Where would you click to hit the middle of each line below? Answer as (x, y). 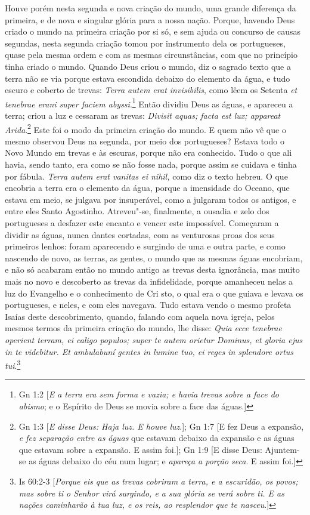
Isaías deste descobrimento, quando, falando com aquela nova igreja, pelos (140, 316)
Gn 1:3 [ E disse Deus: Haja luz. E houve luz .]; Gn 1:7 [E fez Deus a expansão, (161, 426)
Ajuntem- (282, 449)
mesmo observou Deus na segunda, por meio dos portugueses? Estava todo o (145, 141)
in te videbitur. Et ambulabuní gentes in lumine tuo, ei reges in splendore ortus (149, 351)
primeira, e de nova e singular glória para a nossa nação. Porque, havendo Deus (150, 19)
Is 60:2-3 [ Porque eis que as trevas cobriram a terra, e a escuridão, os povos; (158, 481)
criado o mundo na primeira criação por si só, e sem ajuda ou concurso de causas (153, 31)
